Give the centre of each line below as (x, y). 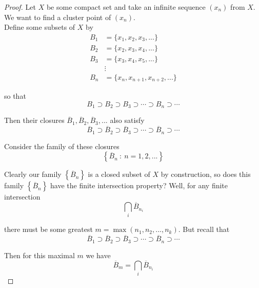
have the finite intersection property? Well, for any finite (139, 185)
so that (15, 96)
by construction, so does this (206, 174)
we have (98, 255)
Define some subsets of (40, 27)
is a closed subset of (119, 174)
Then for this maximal (39, 255)
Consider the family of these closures (62, 146)
